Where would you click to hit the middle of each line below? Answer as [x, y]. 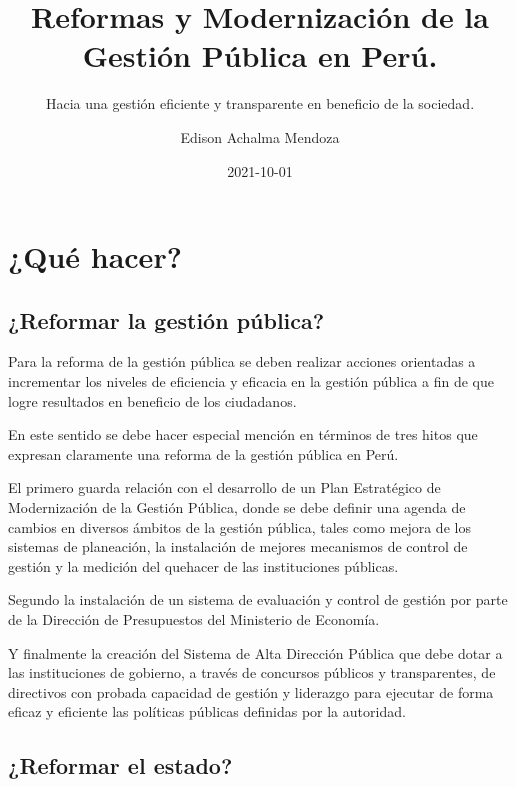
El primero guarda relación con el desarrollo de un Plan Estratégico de [224, 487]
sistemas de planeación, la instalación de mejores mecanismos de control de [238, 546]
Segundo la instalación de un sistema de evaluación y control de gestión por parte [258, 599]
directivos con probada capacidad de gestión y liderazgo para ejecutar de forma [251, 691]
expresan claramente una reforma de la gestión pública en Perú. [203, 453]
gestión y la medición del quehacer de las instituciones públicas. [203, 565]
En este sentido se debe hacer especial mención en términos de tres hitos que [243, 434]
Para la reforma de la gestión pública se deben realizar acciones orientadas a [242, 361]
